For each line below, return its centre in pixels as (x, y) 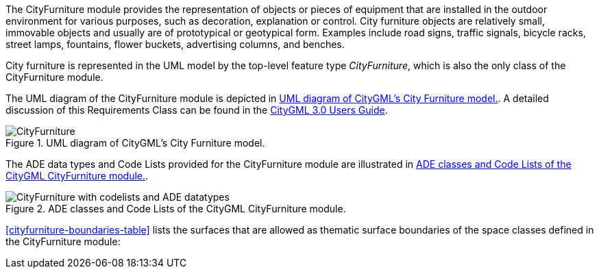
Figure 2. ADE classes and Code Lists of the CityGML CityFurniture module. (176, 209)
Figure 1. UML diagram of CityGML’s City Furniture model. (135, 143)
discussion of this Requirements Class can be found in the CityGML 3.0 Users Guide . (197, 110)
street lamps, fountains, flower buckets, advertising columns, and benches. (175, 44)
